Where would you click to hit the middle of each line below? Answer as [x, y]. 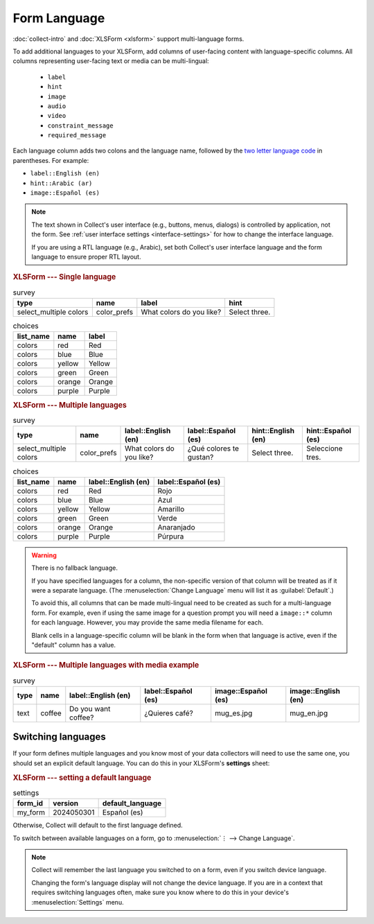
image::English [315, 691]
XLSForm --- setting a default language [82, 778]
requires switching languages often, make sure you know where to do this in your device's [160, 892]
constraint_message [80, 125]
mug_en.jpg [309, 713]
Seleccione [324, 448]
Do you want [90, 708]
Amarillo [171, 509]
